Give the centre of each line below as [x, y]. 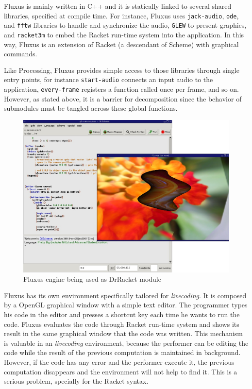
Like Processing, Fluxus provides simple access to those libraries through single [122, 70]
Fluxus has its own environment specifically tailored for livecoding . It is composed [125, 295]
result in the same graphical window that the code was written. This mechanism [124, 333]
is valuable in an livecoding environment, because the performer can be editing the [126, 343]
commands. [21, 54]
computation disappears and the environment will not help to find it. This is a [121, 371]
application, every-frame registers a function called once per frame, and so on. [121, 89]
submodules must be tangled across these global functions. [91, 108]
